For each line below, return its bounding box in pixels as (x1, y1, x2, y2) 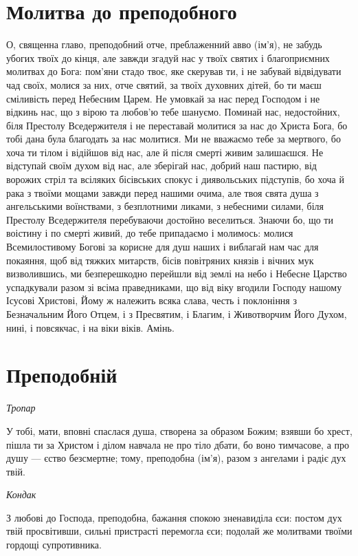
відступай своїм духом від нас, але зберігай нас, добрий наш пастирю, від (6, 158, 317, 173)
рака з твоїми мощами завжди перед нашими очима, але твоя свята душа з (6, 185, 319, 200)
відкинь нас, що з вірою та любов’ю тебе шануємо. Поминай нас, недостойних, (6, 105, 340, 119)
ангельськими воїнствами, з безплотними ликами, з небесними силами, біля (6, 199, 324, 213)
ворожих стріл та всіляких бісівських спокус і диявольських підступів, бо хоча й (6, 172, 344, 186)
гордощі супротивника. (6, 537, 102, 552)
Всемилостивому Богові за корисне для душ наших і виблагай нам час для (6, 239, 319, 254)
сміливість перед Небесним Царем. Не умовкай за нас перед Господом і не (6, 91, 320, 105)
